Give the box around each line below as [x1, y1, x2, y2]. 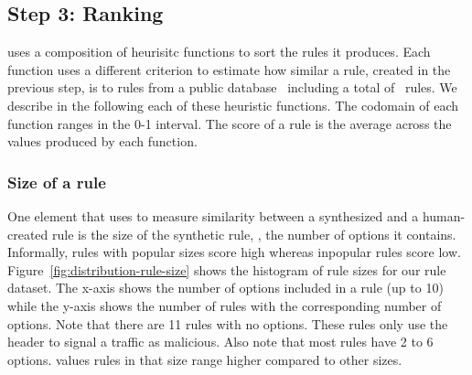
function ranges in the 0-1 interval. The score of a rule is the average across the [7, 113, 452, 133]
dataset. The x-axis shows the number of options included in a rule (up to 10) [7, 278, 444, 297]
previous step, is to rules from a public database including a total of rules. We [7, 78, 457, 97]
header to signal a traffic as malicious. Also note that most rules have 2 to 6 [7, 332, 434, 351]
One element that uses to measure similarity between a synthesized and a [7, 206, 419, 225]
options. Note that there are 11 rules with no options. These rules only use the [7, 314, 448, 333]
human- [422, 206, 466, 225]
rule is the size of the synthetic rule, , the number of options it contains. [52, 224, 456, 243]
